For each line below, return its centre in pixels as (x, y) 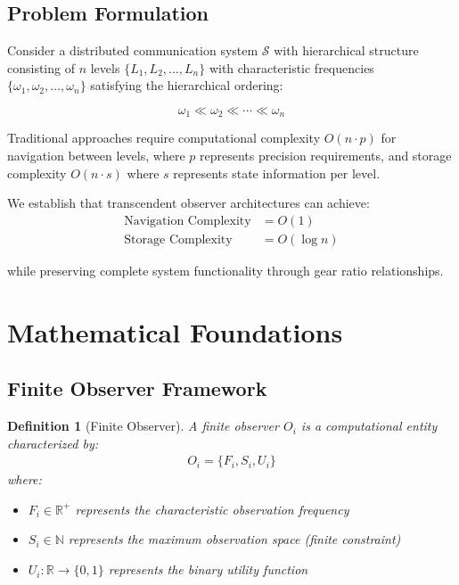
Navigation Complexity (188, 221)
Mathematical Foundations (175, 331)
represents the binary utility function (208, 569)
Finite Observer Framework (137, 388)
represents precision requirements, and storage (325, 156)
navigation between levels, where (96, 156)
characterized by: (53, 443)
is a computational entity (369, 426)
